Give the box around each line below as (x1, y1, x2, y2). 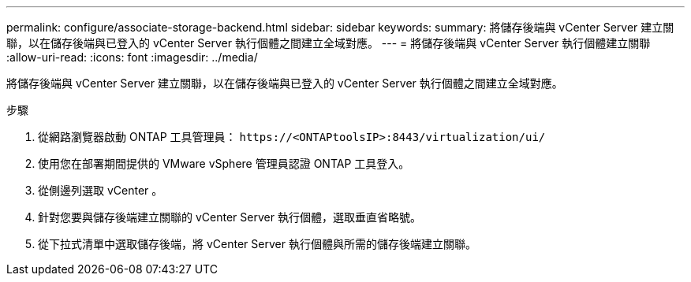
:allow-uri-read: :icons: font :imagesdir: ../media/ (6, 50, 258, 64)
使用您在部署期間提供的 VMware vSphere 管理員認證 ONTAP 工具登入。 (38, 157, 410, 170)
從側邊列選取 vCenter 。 (38, 184, 163, 197)
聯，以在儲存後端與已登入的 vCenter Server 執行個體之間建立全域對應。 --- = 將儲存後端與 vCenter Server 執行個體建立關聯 (6, 36, 651, 50)
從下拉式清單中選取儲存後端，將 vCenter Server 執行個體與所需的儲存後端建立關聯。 (38, 237, 476, 250)
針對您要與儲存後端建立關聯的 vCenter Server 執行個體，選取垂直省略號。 (38, 210, 421, 224)
